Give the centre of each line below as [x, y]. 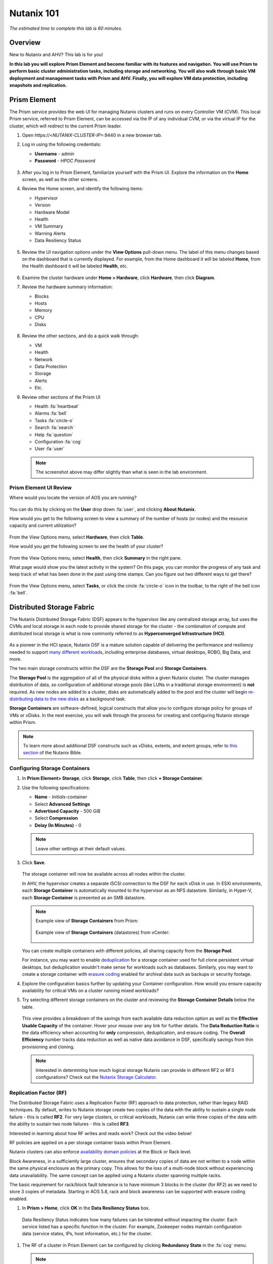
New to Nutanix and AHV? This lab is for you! [56, 55]
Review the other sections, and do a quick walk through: [80, 336]
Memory [43, 310]
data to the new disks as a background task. [80, 699]
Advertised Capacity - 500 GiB [67, 811]
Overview [25, 43]
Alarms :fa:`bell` [51, 413]
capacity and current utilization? [43, 525]
